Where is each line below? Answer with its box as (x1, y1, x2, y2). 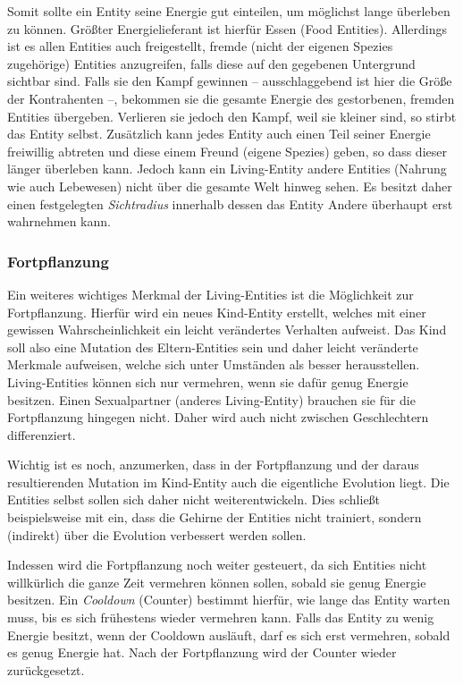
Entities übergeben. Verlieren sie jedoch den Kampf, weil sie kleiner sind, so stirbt (7, 106, 457, 125)
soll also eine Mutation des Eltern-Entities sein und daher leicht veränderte (7, 337, 418, 356)
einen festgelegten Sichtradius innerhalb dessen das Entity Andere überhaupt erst (7, 194, 453, 213)
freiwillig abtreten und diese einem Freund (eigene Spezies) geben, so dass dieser (7, 141, 447, 160)
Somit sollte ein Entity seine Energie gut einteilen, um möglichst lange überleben (7, 2, 450, 20)
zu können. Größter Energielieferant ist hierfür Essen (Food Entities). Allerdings (7, 19, 447, 38)
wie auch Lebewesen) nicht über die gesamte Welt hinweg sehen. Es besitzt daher (7, 176, 452, 195)
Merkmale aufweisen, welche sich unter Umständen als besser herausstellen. (7, 355, 420, 374)
